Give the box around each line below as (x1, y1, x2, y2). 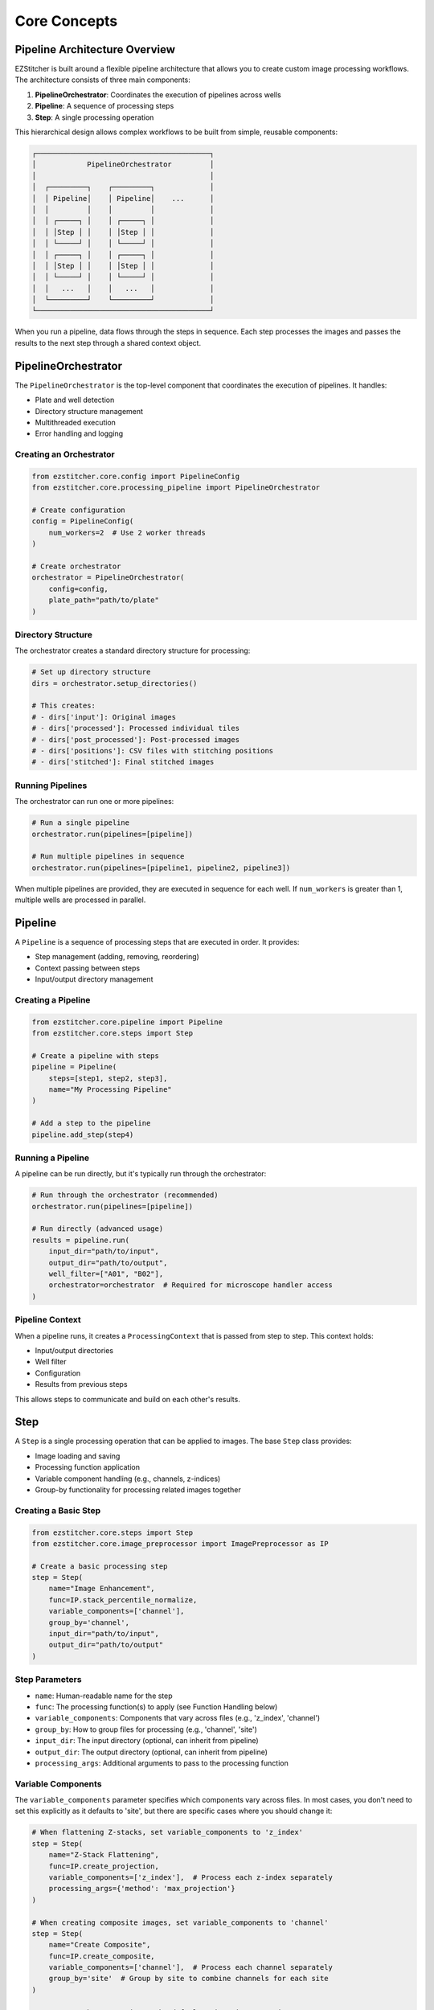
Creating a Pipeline (14, 994, 91, 1005)
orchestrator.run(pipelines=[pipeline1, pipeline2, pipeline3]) (31, 863, 291, 872)
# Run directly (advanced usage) (31, 1224, 164, 1233)
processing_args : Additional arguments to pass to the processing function (35, 1758, 289, 1768)
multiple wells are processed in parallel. (14, 895, 146, 904)
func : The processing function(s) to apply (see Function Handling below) (35, 1701, 278, 1712)
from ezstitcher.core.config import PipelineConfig (31, 471, 240, 481)
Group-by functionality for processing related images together (35, 1484, 241, 1495)
